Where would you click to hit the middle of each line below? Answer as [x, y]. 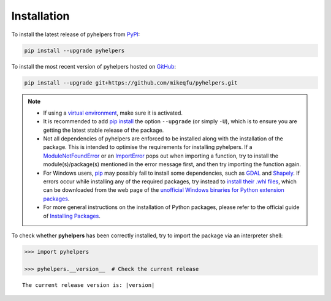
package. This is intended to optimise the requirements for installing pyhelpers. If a [148, 147]
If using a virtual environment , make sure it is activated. [113, 113]
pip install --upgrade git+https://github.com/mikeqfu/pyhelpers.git [131, 82]
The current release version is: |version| [89, 285]
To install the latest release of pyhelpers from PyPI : [76, 34]
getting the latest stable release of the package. [104, 130]
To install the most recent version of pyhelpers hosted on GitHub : [94, 66]
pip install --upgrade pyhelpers [74, 50]
